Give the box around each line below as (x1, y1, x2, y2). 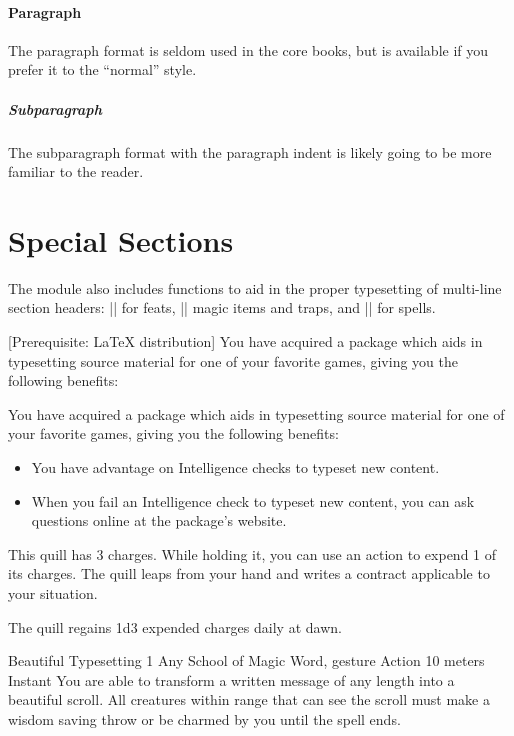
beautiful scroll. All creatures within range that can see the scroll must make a (8, 689, 490, 710)
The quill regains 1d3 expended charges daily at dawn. (8, 616, 342, 637)
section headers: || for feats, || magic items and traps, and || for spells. (8, 297, 436, 318)
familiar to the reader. (8, 161, 144, 182)
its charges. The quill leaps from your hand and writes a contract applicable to (8, 563, 490, 584)
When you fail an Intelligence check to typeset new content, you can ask (31, 490, 475, 511)
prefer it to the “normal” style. (8, 59, 197, 80)
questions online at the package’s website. (31, 510, 287, 531)
